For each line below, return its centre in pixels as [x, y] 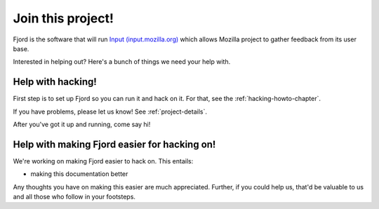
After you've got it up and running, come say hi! [82, 124]
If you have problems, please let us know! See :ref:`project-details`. [110, 112]
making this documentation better [79, 174]
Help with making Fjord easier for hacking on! [114, 144]
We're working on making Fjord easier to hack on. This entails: [103, 161]
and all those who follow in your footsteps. [74, 197]
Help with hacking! [55, 82]
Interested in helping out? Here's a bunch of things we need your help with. [122, 62]
